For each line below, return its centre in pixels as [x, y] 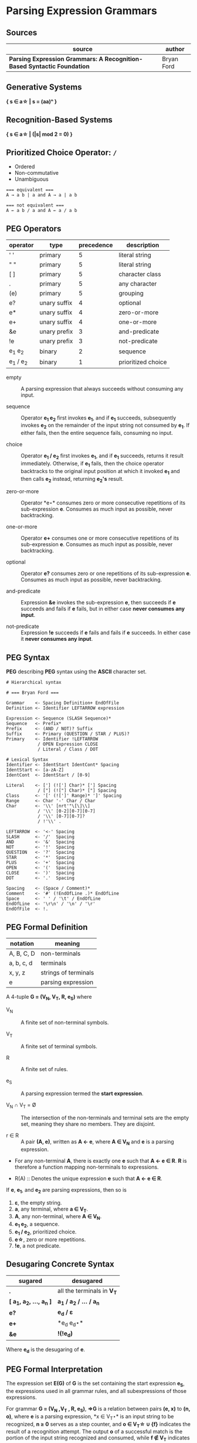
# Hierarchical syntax [34, 683]
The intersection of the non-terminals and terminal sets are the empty [105, 1118]
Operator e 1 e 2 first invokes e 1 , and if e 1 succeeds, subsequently [98, 418]
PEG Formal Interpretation [55, 1369]
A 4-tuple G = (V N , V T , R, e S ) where [49, 998]
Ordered [25, 167]
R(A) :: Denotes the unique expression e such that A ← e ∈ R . [88, 1178]
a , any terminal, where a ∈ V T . [51, 1209]
